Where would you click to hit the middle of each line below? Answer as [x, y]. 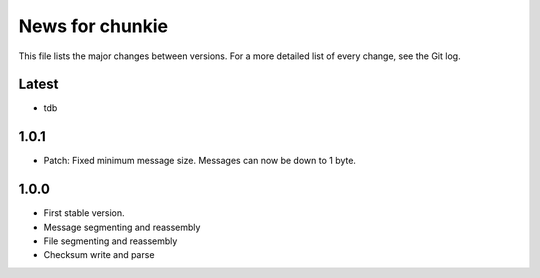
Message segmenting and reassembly [122, 227]
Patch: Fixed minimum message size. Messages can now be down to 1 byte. [200, 161]
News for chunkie [93, 26]
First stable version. [84, 213]
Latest [38, 84]
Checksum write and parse [99, 255]
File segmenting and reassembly [110, 241]
